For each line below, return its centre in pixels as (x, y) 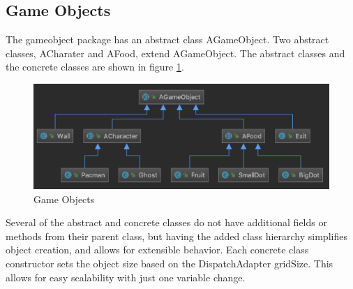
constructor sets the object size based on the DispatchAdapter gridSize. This (170, 264)
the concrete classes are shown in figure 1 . (95, 67)
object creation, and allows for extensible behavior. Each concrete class (157, 250)
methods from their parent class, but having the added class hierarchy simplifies (176, 236)
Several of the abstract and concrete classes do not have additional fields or (166, 222)
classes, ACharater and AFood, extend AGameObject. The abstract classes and (175, 53)
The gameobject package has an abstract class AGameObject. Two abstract (167, 39)
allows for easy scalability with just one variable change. (126, 277)
